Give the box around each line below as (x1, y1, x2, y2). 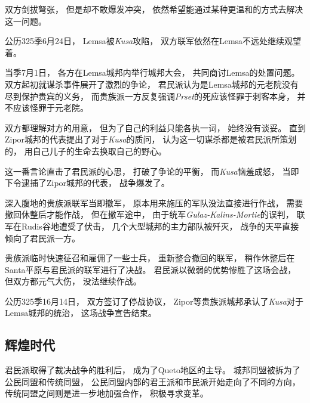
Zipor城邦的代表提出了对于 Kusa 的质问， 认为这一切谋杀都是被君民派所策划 (5, 133, 297, 145)
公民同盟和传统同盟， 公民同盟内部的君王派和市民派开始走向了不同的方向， (5, 375, 300, 387)
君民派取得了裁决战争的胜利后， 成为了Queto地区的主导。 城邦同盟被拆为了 (5, 364, 300, 376)
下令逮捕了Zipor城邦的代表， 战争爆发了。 (5, 176, 170, 189)
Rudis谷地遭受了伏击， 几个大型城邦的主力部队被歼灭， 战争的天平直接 (21, 219, 299, 232)
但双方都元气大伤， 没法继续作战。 (5, 275, 142, 287)
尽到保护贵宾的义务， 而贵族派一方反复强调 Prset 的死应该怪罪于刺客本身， (5, 89, 294, 102)
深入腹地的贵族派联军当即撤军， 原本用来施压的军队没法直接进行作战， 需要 (5, 196, 303, 209)
